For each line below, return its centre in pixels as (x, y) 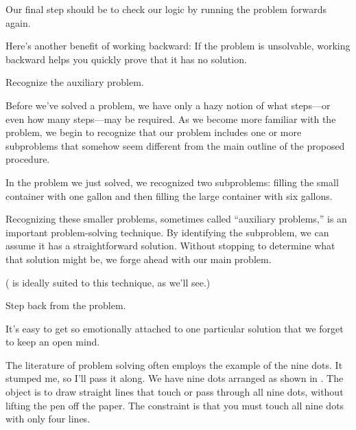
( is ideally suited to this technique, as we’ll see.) (108, 282)
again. (18, 22)
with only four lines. (48, 419)
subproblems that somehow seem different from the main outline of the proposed (175, 145)
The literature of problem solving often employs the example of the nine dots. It (174, 364)
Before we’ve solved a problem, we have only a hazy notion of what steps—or (168, 105)
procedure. (28, 159)
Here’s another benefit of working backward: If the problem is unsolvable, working (178, 46)
